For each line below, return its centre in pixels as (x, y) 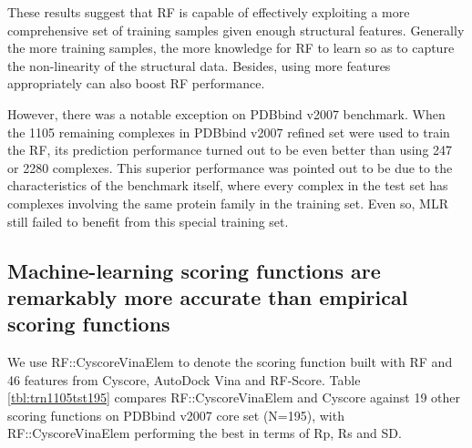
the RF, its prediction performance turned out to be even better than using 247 (230, 150)
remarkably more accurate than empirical (208, 296)
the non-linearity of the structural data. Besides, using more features (199, 65)
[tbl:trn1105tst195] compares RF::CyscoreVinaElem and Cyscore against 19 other (234, 397)
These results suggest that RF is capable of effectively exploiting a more (209, 12)
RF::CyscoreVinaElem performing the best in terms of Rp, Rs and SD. (205, 433)
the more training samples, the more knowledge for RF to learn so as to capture (231, 48)
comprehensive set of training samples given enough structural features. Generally (236, 30)
